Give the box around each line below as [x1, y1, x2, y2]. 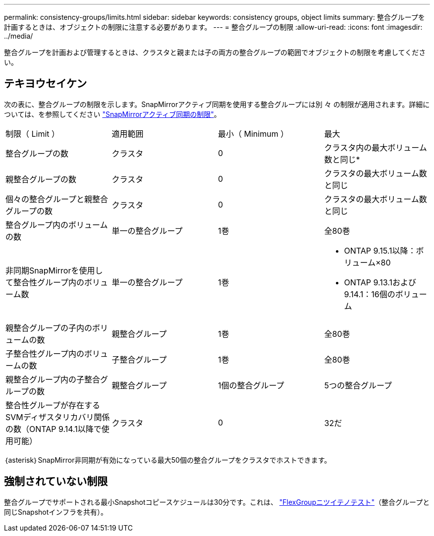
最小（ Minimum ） [218, 128, 289, 139]
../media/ [4, 32, 33, 40]
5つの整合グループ [324, 380, 392, 390]
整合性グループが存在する [5, 400, 101, 410]
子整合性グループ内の [5, 348, 85, 359]
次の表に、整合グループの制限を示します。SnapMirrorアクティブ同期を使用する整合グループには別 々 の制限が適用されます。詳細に [4, 100, 430, 108]
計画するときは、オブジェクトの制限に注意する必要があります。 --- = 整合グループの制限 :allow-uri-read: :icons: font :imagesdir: [4, 23, 423, 31]
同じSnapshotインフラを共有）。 [4, 507, 108, 516]
